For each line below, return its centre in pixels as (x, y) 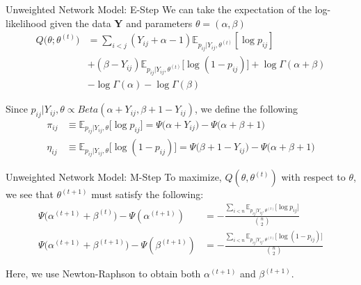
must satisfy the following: (147, 194)
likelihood (26, 23)
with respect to (313, 177)
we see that (30, 194)
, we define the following (246, 109)
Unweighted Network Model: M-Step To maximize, (114, 177)
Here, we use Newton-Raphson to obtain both (103, 274)
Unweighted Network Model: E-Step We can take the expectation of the (159, 9)
